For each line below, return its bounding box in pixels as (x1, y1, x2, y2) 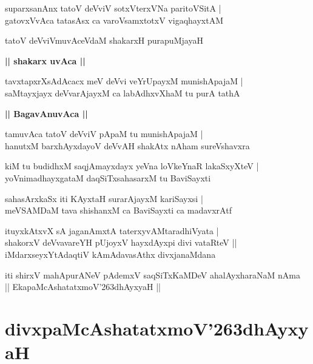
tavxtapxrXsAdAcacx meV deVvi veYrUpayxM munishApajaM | (5, 75, 243, 87)
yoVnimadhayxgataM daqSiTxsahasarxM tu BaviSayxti (5, 171, 211, 184)
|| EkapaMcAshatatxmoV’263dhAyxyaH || (5, 280, 161, 293)
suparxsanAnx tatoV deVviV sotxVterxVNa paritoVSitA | (5, 2, 221, 14)
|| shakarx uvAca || (5, 54, 86, 67)
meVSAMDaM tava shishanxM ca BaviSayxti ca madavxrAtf (5, 204, 232, 217)
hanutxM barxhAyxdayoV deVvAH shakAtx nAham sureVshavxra (5, 139, 250, 152)
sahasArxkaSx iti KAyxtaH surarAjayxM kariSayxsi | (5, 192, 203, 204)
